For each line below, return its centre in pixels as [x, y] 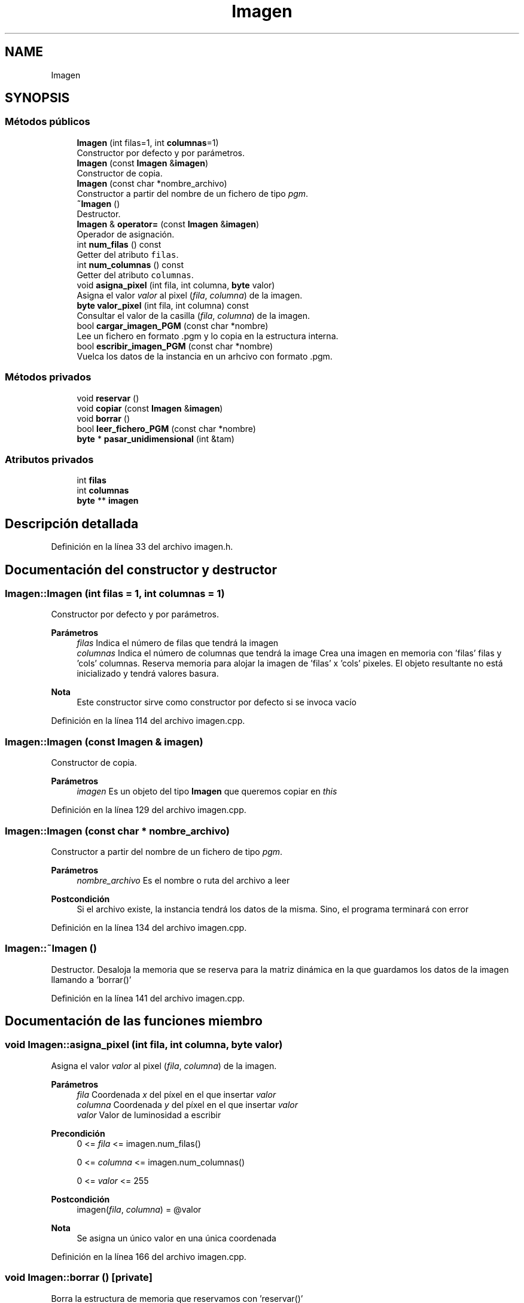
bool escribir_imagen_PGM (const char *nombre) [175, 346]
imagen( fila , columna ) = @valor [139, 1209]
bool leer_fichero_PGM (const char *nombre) [166, 428]
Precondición [78, 1133]
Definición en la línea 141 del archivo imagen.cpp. [148, 998]
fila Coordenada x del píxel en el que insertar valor [176, 1094]
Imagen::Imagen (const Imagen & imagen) [104, 742]
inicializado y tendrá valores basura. [148, 674]
